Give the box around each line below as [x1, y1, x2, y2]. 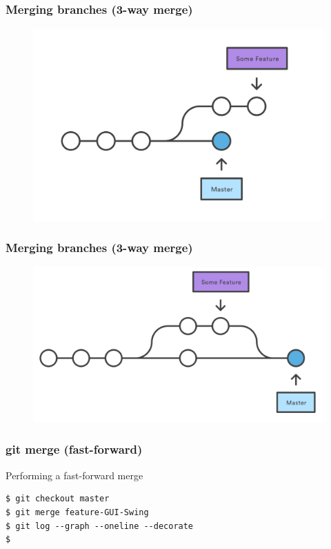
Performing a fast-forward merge [6, 468, 143, 482]
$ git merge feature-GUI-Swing [6, 507, 149, 517]
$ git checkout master [6, 494, 110, 504]
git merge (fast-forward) [6, 441, 143, 458]
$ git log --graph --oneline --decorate [6, 521, 194, 531]
